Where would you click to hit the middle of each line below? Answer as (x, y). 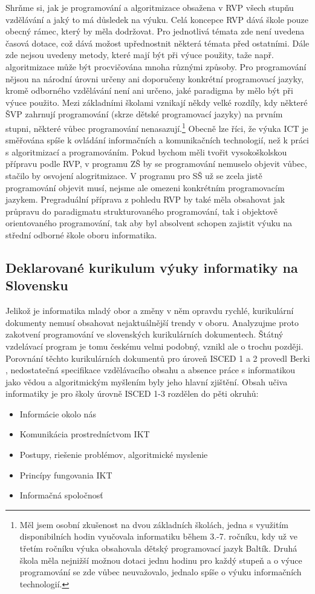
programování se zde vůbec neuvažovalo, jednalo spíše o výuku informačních (161, 572)
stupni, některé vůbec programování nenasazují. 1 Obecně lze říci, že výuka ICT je (157, 127)
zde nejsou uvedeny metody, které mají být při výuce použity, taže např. (140, 55)
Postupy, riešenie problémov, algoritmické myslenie (114, 455)
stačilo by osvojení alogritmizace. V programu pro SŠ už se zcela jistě (134, 175)
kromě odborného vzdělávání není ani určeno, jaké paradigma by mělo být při (149, 90)
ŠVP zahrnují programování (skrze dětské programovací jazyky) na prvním (144, 114)
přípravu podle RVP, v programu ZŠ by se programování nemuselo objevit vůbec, (156, 164)
